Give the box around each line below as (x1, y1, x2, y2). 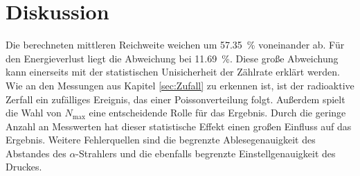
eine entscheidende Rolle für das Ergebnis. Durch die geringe (89, 105, 346, 120)
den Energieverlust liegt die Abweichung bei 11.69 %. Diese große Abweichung (6, 51, 339, 65)
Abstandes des (6, 146, 66, 160)
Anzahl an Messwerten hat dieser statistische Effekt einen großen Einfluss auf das (6, 118, 352, 133)
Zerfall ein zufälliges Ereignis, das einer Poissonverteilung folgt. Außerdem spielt (6, 91, 345, 106)
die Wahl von (6, 105, 62, 120)
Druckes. (6, 159, 42, 174)
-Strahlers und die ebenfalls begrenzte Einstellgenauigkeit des (75, 146, 336, 160)
